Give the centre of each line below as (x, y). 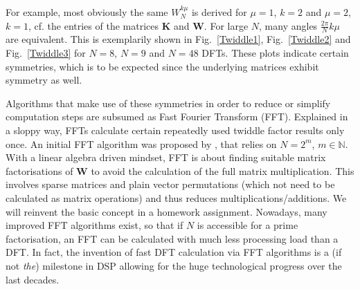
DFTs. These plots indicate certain (275, 53)
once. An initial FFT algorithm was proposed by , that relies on (141, 143)
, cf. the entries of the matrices (93, 25)
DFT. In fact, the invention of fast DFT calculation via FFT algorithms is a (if (174, 252)
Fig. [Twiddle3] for (46, 53)
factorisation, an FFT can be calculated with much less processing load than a (172, 238)
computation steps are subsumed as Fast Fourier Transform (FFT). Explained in (177, 116)
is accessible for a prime (247, 225)
